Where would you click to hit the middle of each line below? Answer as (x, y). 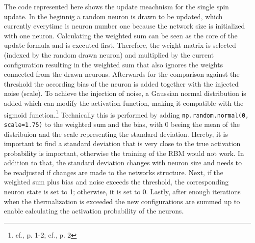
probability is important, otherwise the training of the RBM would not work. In (124, 153)
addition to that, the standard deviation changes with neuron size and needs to (123, 163)
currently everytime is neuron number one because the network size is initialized (125, 26)
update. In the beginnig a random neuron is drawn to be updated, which (113, 16)
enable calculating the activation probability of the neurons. (94, 211)
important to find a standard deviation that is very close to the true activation (122, 143)
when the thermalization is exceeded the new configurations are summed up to (122, 201)
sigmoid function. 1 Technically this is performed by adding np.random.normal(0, (127, 114)
